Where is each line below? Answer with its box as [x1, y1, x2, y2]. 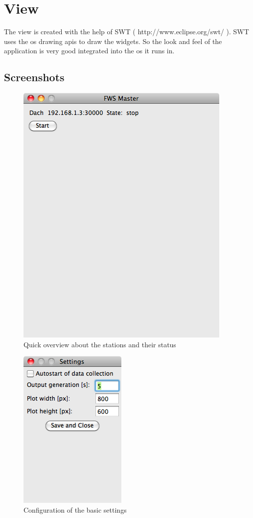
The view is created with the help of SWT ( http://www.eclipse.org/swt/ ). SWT [4, 26, 249, 37]
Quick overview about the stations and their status [23, 339, 176, 349]
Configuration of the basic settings [23, 504, 127, 515]
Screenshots [4, 69, 65, 85]
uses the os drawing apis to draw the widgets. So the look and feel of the [4, 36, 222, 46]
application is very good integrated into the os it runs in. [4, 45, 175, 56]
